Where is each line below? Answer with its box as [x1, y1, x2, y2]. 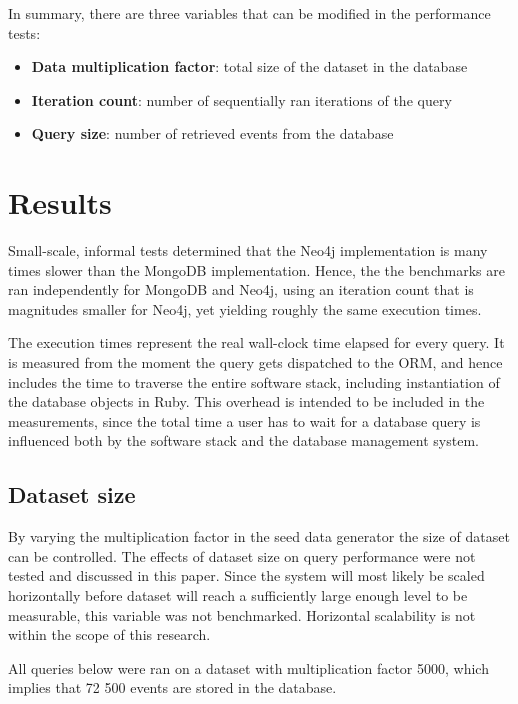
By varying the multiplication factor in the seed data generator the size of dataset [8, 526, 510, 547]
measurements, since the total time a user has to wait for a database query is [8, 410, 481, 431]
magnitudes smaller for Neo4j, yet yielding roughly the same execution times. [8, 298, 482, 319]
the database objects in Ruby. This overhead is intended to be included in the [8, 391, 485, 412]
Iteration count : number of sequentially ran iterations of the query [31, 89, 452, 110]
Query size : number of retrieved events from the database [31, 123, 394, 144]
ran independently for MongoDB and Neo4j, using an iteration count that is [8, 279, 474, 300]
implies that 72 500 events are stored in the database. [8, 677, 337, 698]
